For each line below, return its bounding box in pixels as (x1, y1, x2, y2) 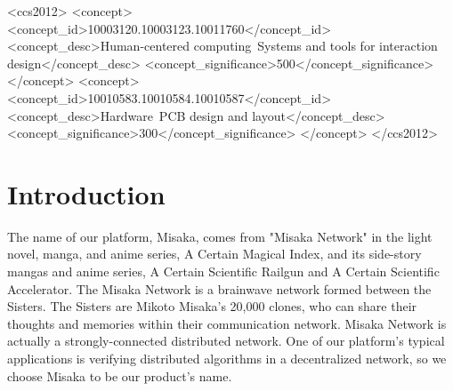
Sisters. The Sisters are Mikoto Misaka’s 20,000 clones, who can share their (7, 297, 417, 315)
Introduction (7, 175, 166, 211)
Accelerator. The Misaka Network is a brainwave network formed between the (7, 279, 432, 298)
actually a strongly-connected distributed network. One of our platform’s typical (7, 331, 445, 350)
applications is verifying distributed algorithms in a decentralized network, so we (7, 349, 447, 368)
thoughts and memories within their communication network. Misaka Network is (7, 314, 447, 332)
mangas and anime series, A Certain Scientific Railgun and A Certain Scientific (7, 262, 440, 281)
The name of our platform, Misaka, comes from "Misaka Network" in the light (7, 227, 433, 245)
